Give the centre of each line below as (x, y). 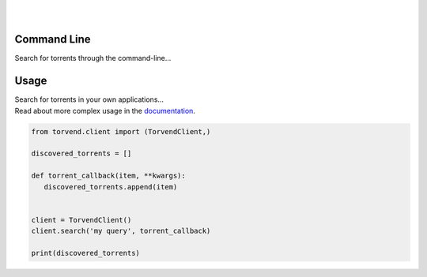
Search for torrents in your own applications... (89, 99)
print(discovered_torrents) (85, 253)
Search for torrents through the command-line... (93, 58)
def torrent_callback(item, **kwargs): (108, 176)
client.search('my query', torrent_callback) (121, 231)
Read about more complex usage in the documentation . (105, 110)
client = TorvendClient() (81, 220)
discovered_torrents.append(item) (111, 187)
